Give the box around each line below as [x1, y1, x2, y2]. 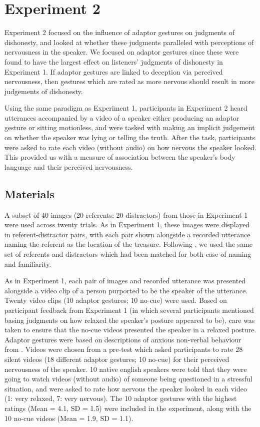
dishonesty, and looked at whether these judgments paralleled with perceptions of [4, 37, 254, 47]
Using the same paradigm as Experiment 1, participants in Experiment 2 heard [4, 103, 247, 113]
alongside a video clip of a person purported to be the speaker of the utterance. [4, 285, 248, 295]
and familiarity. [4, 258, 51, 269]
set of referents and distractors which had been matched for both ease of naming [4, 249, 251, 259]
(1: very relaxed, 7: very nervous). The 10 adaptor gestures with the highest [4, 393, 237, 403]
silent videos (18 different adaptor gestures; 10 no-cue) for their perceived [4, 353, 229, 364]
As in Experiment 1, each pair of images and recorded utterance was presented [4, 275, 246, 286]
